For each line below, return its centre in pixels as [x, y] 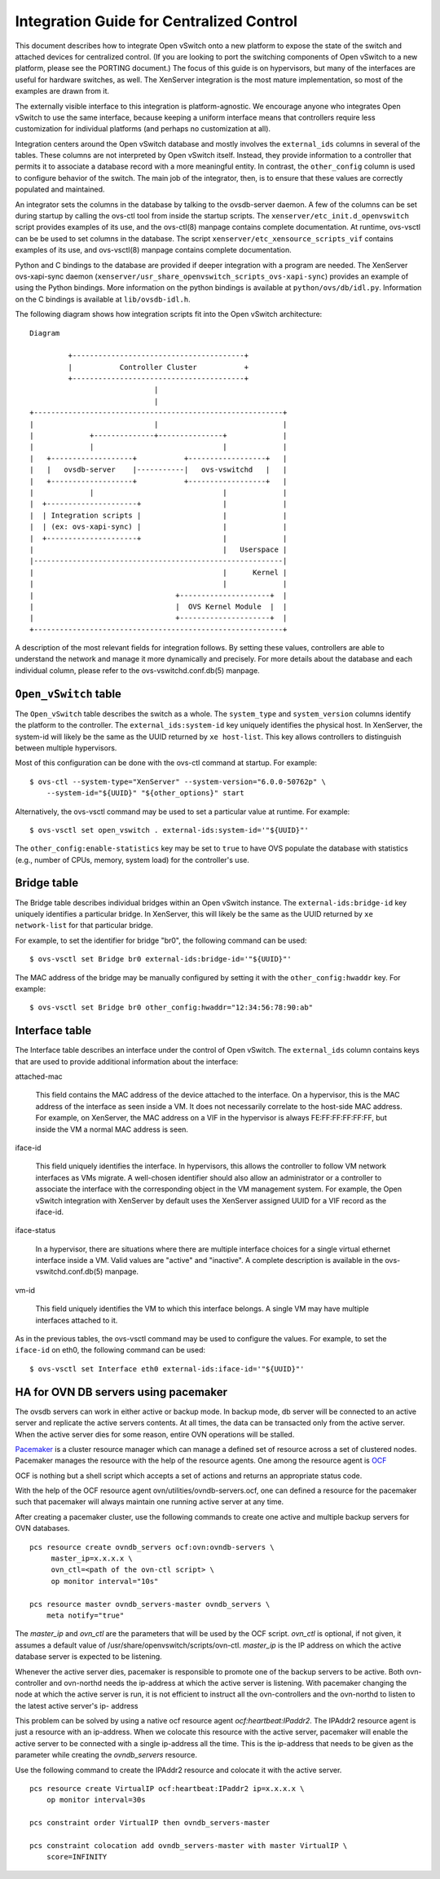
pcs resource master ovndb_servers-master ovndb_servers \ [150, 1604]
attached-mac [39, 1076]
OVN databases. [42, 1529]
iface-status [35, 1230]
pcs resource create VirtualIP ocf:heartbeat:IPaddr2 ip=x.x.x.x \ [167, 1789]
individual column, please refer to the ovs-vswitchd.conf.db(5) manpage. [137, 670]
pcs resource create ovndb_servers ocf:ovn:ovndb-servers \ [152, 1547]
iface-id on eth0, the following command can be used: [110, 1350]
